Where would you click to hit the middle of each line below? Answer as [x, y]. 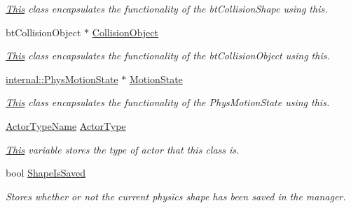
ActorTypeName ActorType [66, 125]
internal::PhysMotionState [62, 79]
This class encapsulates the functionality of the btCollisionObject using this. [168, 55]
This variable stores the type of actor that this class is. [123, 149]
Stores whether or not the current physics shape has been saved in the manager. [176, 196]
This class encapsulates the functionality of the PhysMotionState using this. [168, 102]
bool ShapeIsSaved [46, 173]
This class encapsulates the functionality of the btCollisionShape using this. [167, 8]
